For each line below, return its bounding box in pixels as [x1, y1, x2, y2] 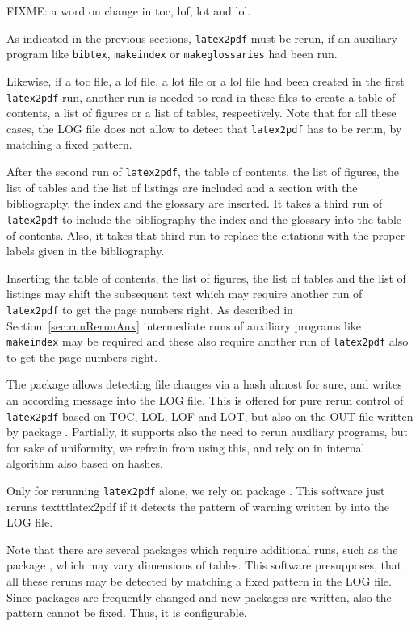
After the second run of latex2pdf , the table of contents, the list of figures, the [6, 163, 400, 179]
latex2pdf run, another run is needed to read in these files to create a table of [6, 88, 396, 105]
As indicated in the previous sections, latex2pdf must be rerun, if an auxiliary [6, 29, 397, 46]
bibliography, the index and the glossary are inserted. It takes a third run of [6, 195, 383, 212]
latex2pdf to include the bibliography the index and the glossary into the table [6, 210, 401, 227]
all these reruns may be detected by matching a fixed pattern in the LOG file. [6, 573, 392, 590]
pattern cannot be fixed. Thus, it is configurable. [6, 604, 247, 621]
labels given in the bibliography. [6, 242, 165, 259]
